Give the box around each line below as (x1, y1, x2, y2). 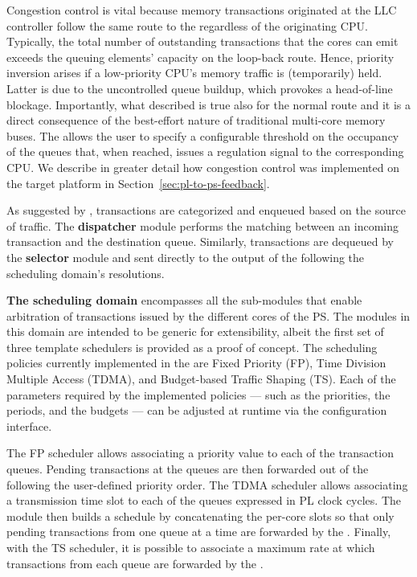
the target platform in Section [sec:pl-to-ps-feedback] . (6, 174, 270, 191)
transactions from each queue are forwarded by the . (6, 554, 264, 571)
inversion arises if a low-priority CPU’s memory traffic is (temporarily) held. (6, 64, 382, 81)
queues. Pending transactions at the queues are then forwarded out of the (6, 460, 369, 477)
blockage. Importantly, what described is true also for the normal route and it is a (6, 96, 411, 113)
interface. (6, 417, 52, 434)
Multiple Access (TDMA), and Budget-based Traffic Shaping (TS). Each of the (6, 370, 396, 387)
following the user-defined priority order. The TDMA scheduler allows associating (6, 476, 408, 493)
